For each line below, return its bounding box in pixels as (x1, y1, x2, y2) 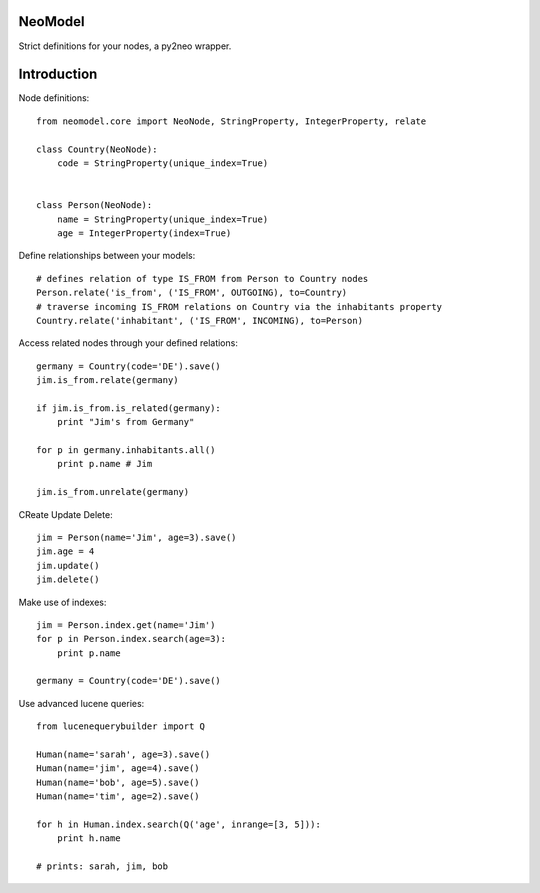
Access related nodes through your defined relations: (18, 337, 239, 349)
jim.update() (36, 560, 100, 571)
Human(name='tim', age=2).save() (36, 791, 200, 802)
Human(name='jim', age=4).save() (36, 763, 200, 774)
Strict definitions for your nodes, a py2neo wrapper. (18, 40, 232, 52)
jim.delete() (36, 574, 100, 585)
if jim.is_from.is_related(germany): (36, 402, 222, 414)
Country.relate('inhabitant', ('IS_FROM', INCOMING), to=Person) (36, 315, 364, 326)
